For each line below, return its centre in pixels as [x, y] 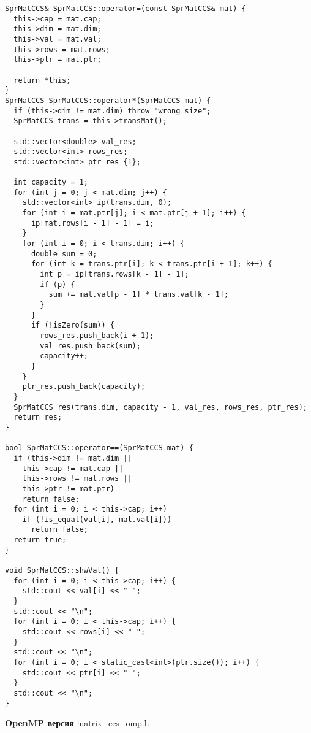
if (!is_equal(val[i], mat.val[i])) [97, 519]
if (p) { [58, 284]
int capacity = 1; [51, 182]
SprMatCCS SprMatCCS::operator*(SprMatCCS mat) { [108, 100]
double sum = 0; [64, 254]
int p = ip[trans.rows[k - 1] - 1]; [114, 274]
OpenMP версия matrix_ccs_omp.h [77, 723]
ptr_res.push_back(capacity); [84, 387]
